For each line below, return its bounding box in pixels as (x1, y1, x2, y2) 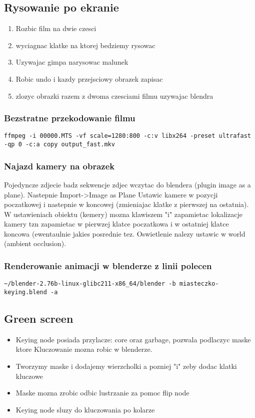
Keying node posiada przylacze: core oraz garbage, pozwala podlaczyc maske (15, 334, 251, 344)
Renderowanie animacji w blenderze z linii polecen (4, 260, 212, 272)
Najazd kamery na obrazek (4, 159, 115, 172)
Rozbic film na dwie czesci (15, 23, 96, 34)
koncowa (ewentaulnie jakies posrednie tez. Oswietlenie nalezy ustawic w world (4, 228, 245, 239)
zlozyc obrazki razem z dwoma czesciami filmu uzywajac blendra (15, 90, 213, 101)
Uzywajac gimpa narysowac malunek (15, 57, 128, 67)
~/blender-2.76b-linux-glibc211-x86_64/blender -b (4, 280, 176, 288)
